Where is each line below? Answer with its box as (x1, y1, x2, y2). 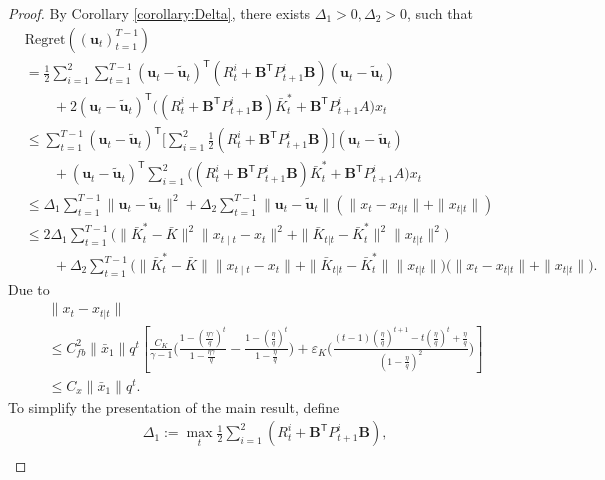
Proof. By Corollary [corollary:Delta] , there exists (8, 3, 311, 23)
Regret (24, 32, 66, 47)
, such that (407, 3, 473, 23)
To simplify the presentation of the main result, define (8, 396, 340, 417)
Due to (8, 278, 50, 299)
